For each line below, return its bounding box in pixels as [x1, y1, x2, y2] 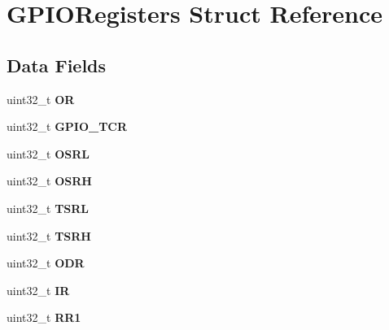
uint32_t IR [7, 281, 70, 298]
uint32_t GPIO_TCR [7, 118, 128, 135]
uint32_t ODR [7, 254, 85, 271]
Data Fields [7, 52, 107, 77]
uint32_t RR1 [7, 309, 81, 326]
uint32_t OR [7, 90, 75, 107]
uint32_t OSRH [7, 172, 92, 189]
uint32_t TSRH [7, 227, 91, 244]
